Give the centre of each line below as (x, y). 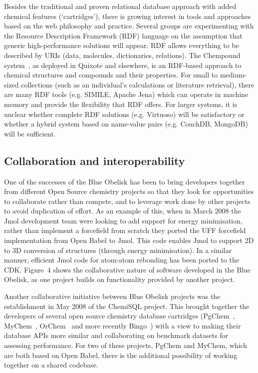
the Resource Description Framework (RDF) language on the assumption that (124, 35)
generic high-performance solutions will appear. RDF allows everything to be (122, 45)
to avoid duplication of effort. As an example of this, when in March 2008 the (123, 211)
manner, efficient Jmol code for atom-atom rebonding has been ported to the (122, 260)
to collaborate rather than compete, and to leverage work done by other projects (127, 201)
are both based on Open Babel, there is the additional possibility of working (121, 355)
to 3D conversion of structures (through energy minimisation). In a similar (118, 250)
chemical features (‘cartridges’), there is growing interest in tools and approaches (128, 16)
